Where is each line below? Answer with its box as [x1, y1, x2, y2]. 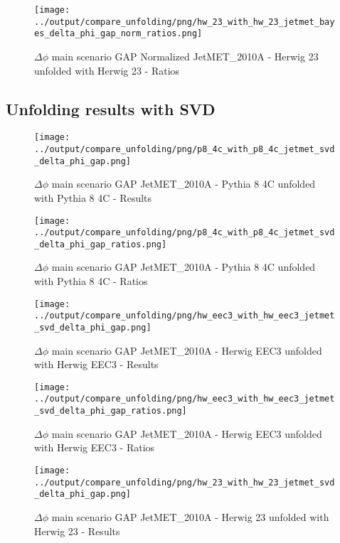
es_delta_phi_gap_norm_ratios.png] [34, 28, 203, 39]
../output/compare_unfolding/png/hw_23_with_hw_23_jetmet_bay [34, 16, 335, 27]
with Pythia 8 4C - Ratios [34, 274, 148, 289]
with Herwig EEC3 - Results [34, 357, 159, 372]
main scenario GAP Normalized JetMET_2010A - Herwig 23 [51, 48, 319, 63]
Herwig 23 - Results [34, 523, 120, 538]
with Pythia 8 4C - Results [34, 190, 152, 205]
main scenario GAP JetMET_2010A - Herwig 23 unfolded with [51, 509, 329, 524]
